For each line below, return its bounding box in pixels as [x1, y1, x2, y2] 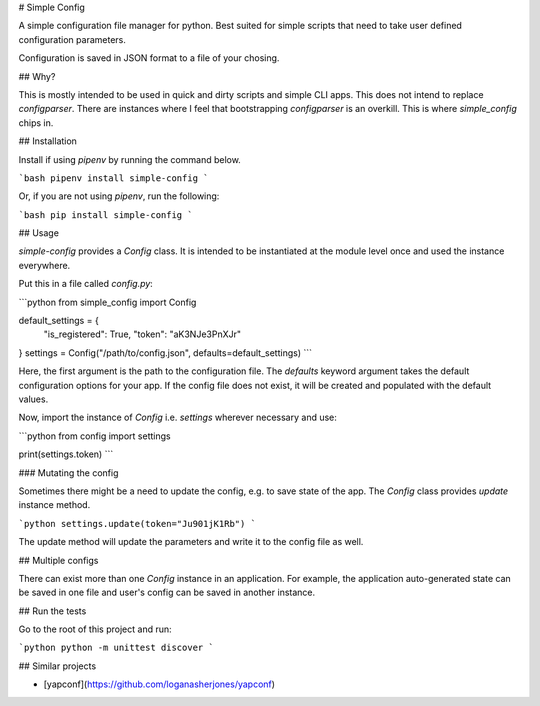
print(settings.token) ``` [18, 448, 114, 460]
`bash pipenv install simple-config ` [18, 172, 209, 184]
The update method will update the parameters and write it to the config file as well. [18, 536, 364, 548]
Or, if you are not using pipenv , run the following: [18, 190, 220, 202]
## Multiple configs [18, 554, 99, 566]
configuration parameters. [18, 33, 127, 45]
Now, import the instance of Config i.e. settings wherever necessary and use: [18, 411, 337, 424]
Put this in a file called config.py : [18, 278, 154, 290]
